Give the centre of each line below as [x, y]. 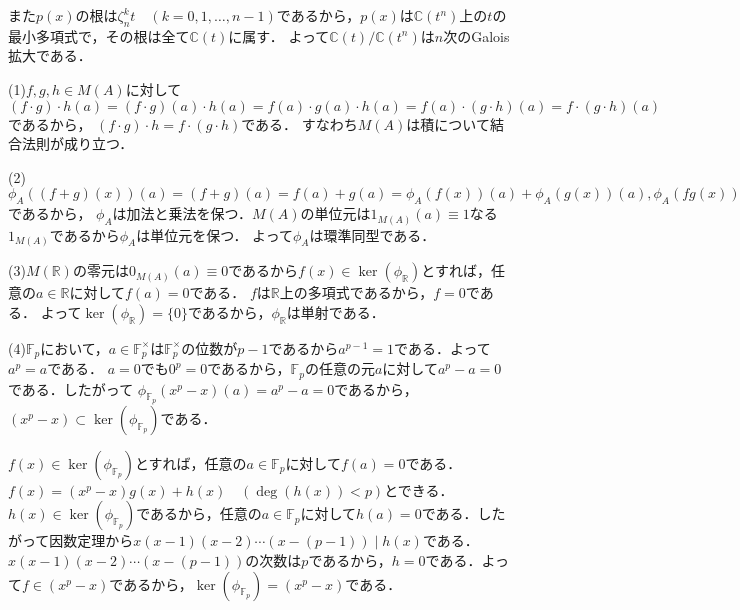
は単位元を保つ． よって [214, 234]
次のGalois [476, 35]
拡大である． [50, 55]
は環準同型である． [372, 234]
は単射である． [335, 311]
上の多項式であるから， [356, 292]
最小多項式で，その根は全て [99, 35]
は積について [448, 123]
